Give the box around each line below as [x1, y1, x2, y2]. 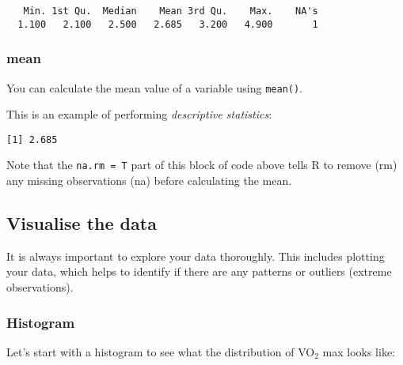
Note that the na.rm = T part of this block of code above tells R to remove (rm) [6, 156, 397, 173]
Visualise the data [6, 211, 157, 235]
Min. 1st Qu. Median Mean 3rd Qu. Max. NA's [23, 6, 318, 17]
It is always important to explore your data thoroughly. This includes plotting [6, 247, 385, 264]
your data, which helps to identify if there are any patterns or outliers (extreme [6, 263, 392, 280]
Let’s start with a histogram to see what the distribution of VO [6, 343, 315, 359]
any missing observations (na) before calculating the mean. [6, 172, 292, 189]
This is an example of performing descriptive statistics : [6, 106, 272, 122]
